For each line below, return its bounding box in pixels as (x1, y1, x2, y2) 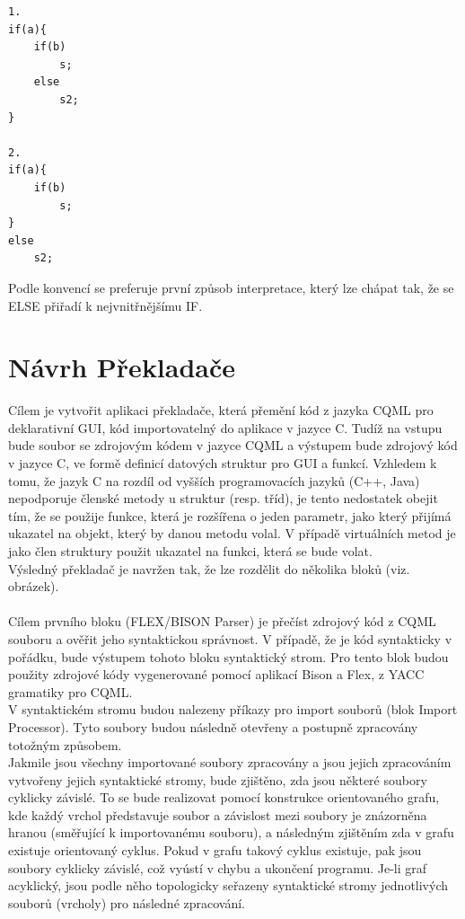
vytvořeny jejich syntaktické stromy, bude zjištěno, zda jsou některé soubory (8, 770, 427, 789)
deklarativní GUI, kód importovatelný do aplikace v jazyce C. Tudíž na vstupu (8, 418, 443, 437)
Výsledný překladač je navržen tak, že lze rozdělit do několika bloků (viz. (8, 559, 410, 578)
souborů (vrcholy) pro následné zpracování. (8, 893, 246, 912)
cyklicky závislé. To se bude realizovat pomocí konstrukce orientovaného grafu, (8, 788, 440, 807)
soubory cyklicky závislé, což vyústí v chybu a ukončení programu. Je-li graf (8, 858, 427, 877)
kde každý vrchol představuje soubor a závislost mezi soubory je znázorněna (8, 805, 427, 824)
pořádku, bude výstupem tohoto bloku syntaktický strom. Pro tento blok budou (8, 647, 449, 666)
